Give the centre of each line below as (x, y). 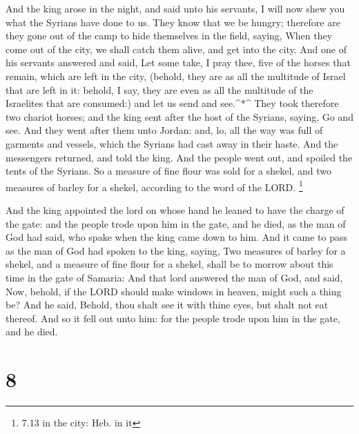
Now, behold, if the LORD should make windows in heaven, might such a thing (174, 291)
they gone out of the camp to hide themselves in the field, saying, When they (169, 36)
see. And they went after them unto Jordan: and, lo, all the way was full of (164, 130)
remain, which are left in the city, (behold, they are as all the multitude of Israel (176, 76)
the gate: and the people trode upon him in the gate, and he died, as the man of (176, 223)
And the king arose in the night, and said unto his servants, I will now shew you (175, 8)
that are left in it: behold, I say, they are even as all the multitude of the (159, 89)
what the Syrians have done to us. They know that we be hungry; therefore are (173, 22)
